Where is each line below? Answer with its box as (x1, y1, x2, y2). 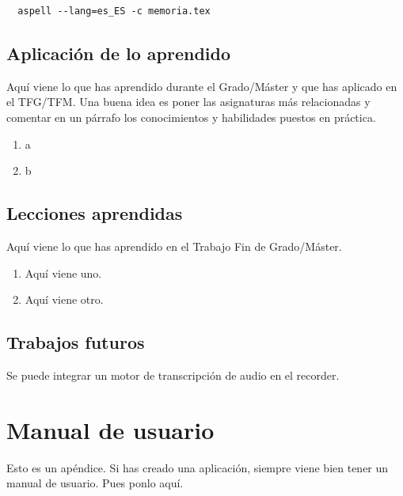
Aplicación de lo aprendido (6, 40, 231, 65)
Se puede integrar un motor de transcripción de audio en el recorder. (6, 366, 340, 383)
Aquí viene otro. (25, 291, 104, 308)
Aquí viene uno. (25, 264, 102, 281)
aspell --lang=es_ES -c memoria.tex (17, 6, 211, 17)
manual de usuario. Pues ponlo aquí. (6, 475, 184, 491)
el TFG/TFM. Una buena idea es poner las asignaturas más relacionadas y (6, 93, 371, 110)
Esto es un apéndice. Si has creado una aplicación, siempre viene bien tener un (6, 459, 389, 475)
